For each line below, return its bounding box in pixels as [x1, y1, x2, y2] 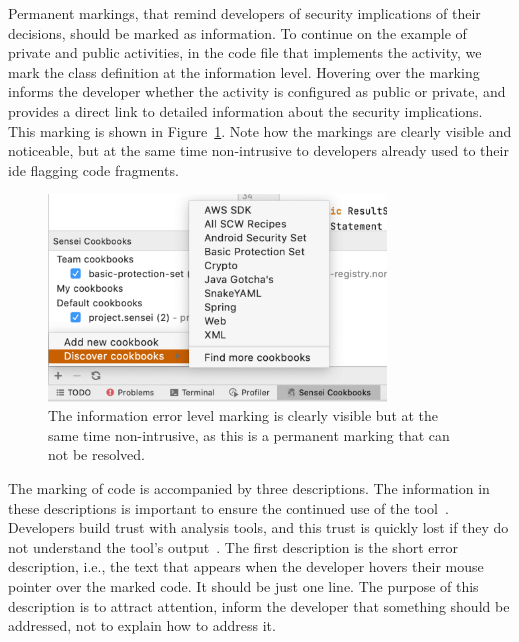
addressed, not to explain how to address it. [8, 615, 276, 636]
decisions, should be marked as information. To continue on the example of [8, 22, 467, 43]
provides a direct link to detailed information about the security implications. [8, 100, 483, 121]
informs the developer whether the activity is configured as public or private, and [8, 81, 506, 102]
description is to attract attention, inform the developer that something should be [8, 595, 510, 616]
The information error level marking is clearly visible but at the [48, 405, 439, 426]
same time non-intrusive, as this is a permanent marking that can [48, 424, 450, 445]
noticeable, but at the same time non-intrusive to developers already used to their [8, 140, 509, 161]
